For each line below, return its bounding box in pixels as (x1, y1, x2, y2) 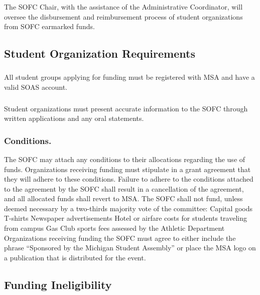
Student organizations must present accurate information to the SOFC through (4, 103, 248, 113)
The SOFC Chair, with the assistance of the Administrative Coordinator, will (4, 1, 243, 12)
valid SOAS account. (4, 82, 68, 92)
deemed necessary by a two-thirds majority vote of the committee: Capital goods (4, 203, 253, 213)
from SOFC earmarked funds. (4, 21, 95, 32)
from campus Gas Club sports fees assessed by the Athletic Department (4, 223, 225, 233)
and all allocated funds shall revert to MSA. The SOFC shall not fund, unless (4, 193, 243, 204)
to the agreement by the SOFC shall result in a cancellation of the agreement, (4, 183, 244, 194)
